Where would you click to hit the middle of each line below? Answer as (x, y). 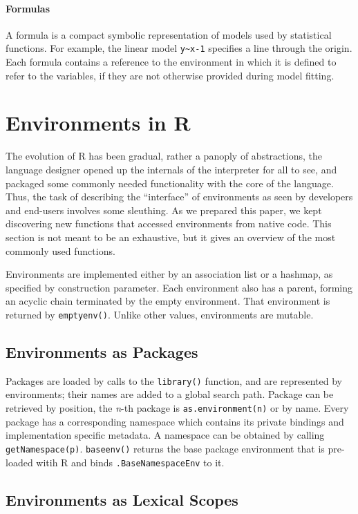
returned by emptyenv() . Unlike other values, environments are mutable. (160, 314)
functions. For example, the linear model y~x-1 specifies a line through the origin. (179, 48)
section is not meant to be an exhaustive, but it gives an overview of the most (171, 237)
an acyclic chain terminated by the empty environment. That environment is (168, 301)
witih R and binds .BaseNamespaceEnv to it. (130, 462)
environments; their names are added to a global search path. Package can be (170, 394)
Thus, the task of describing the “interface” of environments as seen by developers (179, 197)
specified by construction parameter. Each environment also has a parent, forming (179, 287)
